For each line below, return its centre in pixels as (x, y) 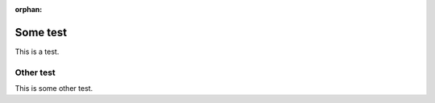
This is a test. (37, 51)
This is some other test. (54, 89)
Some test (41, 32)
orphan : (29, 9)
